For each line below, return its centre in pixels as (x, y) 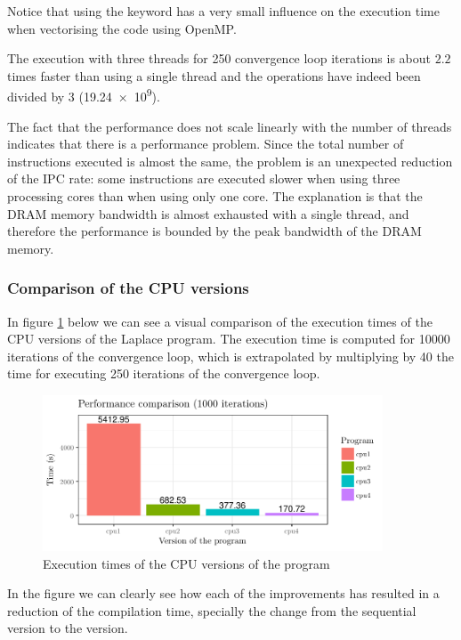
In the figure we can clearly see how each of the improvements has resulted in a (223, 593)
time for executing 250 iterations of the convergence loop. (164, 373)
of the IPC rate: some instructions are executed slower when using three (204, 178)
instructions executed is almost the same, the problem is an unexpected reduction (230, 161)
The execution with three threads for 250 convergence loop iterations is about (219, 58)
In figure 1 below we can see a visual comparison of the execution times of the (220, 321)
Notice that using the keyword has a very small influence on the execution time (223, 11)
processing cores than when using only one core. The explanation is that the (215, 196)
